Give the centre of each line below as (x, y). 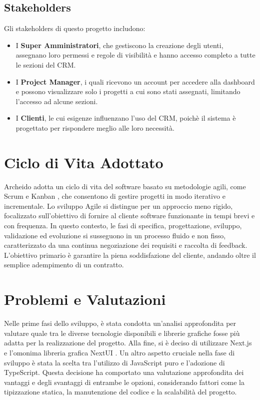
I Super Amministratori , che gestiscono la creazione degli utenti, (119, 45)
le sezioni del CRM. (46, 64)
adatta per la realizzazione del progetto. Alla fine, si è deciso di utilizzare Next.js (128, 343)
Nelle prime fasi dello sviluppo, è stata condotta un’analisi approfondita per (120, 323)
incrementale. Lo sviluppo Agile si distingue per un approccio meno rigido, (118, 206)
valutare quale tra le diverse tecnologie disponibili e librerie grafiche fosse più (122, 333)
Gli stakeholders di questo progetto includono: (75, 28)
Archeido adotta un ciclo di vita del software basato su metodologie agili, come (125, 186)
